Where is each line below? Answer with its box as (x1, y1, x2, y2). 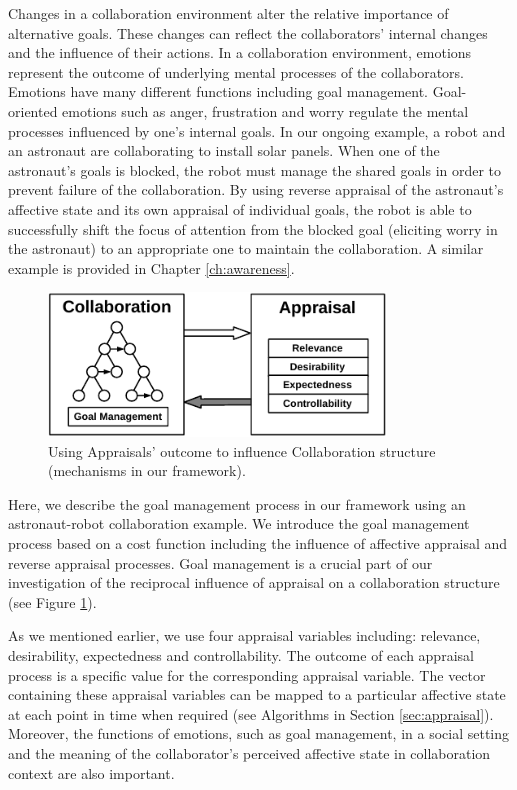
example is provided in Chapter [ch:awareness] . (8, 257, 295, 278)
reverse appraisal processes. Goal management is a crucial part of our (8, 552, 433, 573)
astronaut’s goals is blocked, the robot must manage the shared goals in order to (8, 159, 502, 180)
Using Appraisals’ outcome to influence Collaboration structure (48, 440, 436, 461)
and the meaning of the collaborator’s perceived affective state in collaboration (8, 743, 491, 763)
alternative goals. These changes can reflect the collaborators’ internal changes (8, 22, 488, 43)
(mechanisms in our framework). (48, 460, 246, 481)
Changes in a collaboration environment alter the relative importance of (8, 3, 449, 23)
